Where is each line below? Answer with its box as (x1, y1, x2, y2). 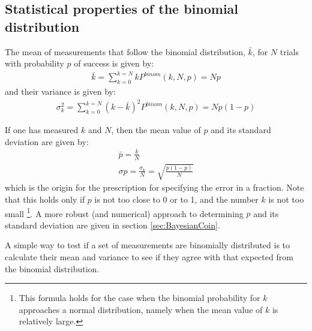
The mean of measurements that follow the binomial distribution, (5, 45, 245, 58)
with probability (5, 57, 64, 70)
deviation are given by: (5, 135, 89, 148)
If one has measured (5, 124, 79, 136)
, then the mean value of (111, 124, 201, 136)
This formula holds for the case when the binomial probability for (19, 291, 260, 304)
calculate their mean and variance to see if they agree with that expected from (5, 251, 293, 263)
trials (280, 45, 299, 58)
